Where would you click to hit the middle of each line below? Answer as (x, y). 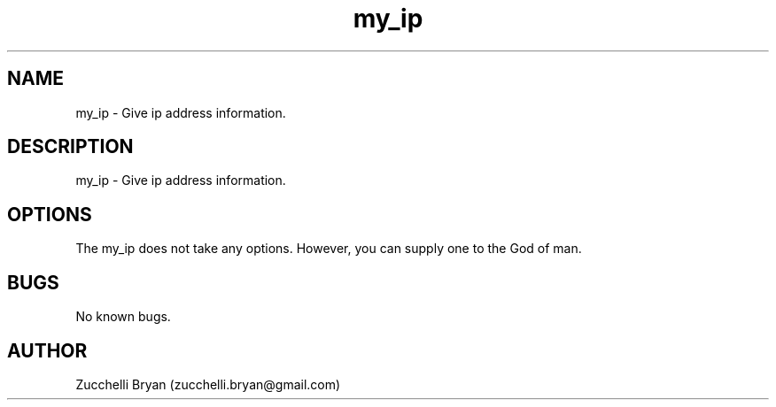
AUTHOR (47, 350)
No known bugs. (123, 317)
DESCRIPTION (70, 147)
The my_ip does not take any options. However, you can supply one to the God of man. (329, 249)
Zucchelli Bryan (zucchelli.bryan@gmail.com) (208, 384)
